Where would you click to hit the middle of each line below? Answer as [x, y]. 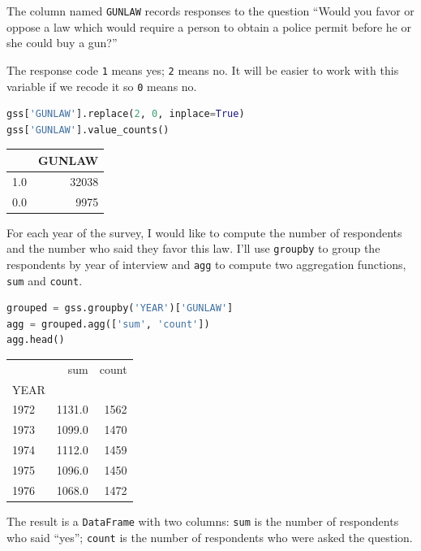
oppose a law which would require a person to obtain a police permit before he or [209, 26]
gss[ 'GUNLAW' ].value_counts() [88, 130]
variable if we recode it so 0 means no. [102, 86]
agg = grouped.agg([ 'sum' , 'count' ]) [108, 324]
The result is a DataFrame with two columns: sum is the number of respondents [203, 521]
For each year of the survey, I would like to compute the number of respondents [204, 232]
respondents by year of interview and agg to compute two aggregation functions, [206, 264]
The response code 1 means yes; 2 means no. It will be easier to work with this [203, 69]
